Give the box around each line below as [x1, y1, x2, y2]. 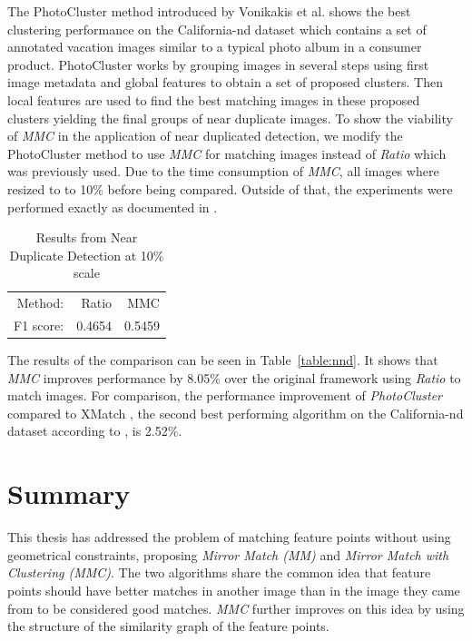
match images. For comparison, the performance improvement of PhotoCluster [7, 386, 442, 405]
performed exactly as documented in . [7, 197, 218, 216]
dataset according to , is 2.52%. [7, 421, 182, 440]
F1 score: [14, 316, 64, 334]
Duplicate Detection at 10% [9, 245, 164, 264]
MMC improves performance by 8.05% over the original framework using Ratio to [7, 368, 461, 387]
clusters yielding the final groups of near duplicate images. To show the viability [7, 108, 453, 127]
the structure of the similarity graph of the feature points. [7, 616, 329, 636]
